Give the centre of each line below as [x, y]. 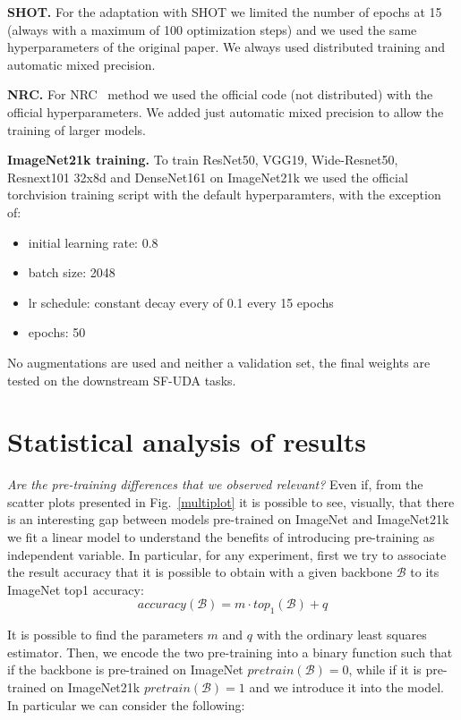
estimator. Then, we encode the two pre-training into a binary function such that [230, 652]
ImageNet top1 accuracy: [76, 589]
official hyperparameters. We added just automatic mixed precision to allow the [226, 111]
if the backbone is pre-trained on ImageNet [125, 669]
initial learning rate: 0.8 [93, 242]
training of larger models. [77, 129]
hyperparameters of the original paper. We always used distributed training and [226, 47]
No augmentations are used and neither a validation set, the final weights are [219, 362]
